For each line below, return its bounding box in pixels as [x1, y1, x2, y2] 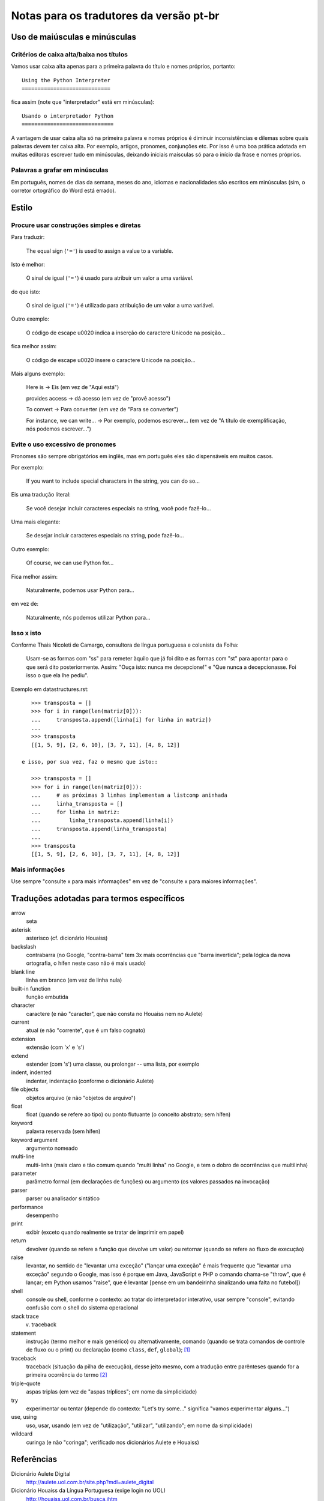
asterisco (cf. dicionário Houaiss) [26, 934, 108, 942]
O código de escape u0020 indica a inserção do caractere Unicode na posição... [26, 329, 226, 336]
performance [11, 1203, 44, 1210]
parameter [11, 1170, 37, 1177]
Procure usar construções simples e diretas [11, 221, 141, 229]
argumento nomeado [26, 1144, 78, 1152]
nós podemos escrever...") [26, 425, 91, 432]
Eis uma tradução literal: [11, 491, 71, 498]
